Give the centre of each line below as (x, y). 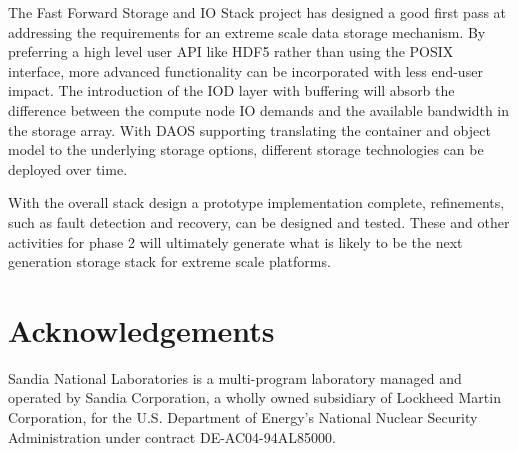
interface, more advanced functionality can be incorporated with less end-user (245, 70)
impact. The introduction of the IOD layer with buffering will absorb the (231, 90)
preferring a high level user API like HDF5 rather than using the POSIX (231, 51)
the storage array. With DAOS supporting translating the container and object (249, 129)
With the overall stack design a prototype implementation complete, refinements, (256, 202)
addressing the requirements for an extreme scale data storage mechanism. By (247, 31)
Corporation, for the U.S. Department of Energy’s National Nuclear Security (243, 417)
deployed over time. (68, 168)
